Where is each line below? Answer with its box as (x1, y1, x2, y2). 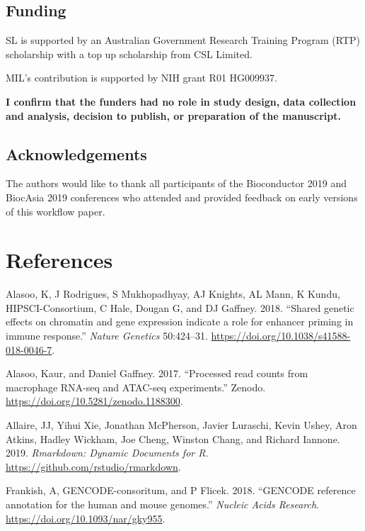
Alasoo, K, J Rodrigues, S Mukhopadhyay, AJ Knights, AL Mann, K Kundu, (6, 286, 340, 301)
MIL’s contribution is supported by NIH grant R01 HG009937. (6, 70, 277, 85)
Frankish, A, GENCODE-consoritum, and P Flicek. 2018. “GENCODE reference (6, 483, 356, 498)
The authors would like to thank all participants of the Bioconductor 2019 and (6, 176, 347, 191)
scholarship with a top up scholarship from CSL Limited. (6, 46, 253, 61)
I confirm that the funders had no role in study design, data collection (6, 94, 357, 108)
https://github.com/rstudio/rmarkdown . (6, 459, 181, 474)
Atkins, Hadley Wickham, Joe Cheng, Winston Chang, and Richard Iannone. (6, 431, 340, 446)
